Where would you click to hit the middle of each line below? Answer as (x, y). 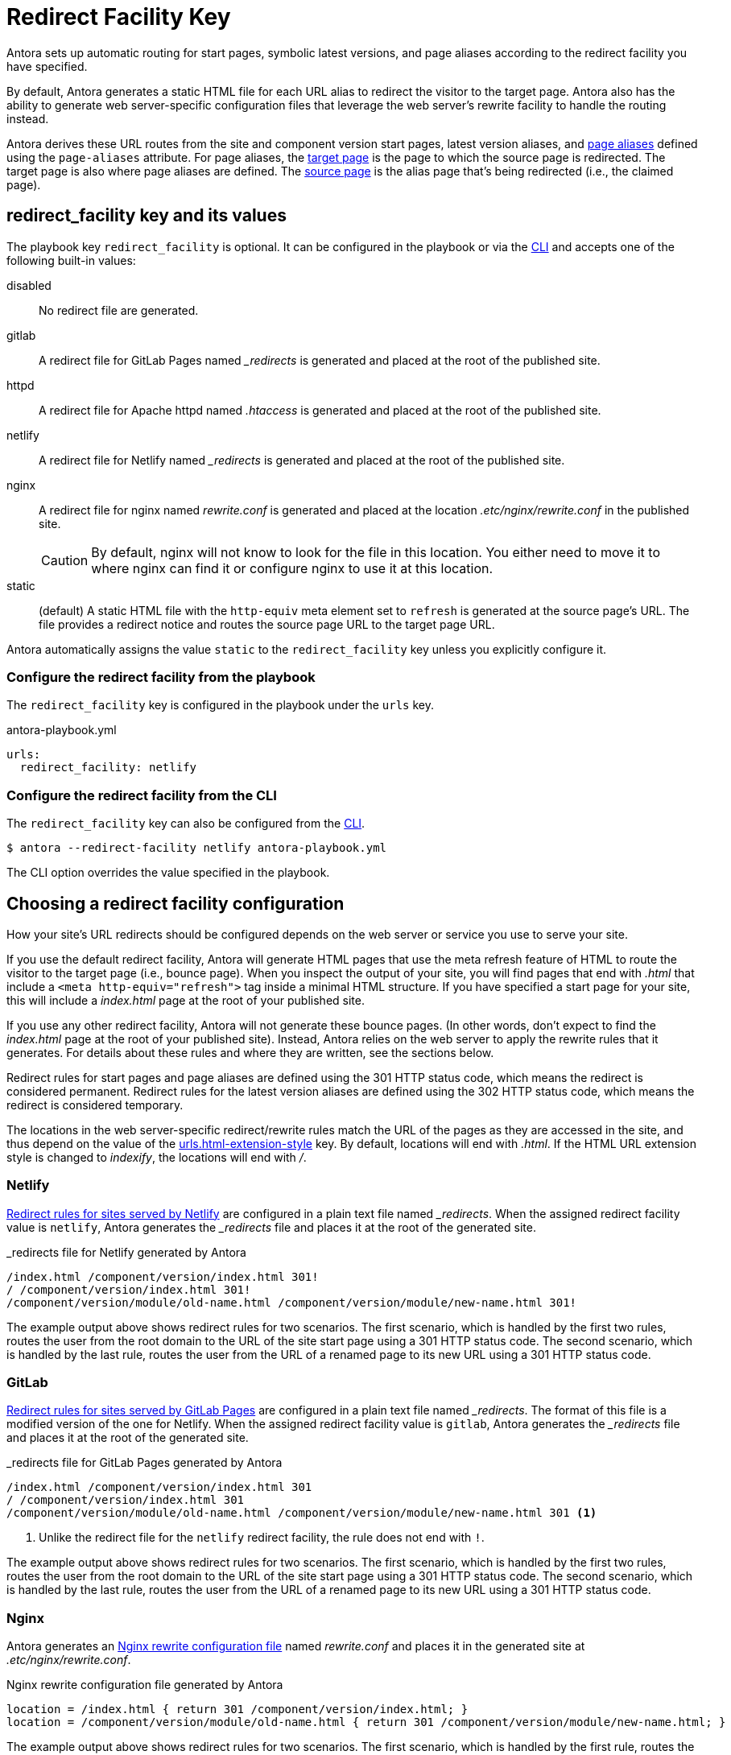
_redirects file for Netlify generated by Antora (126, 1252)
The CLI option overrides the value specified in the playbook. (168, 873)
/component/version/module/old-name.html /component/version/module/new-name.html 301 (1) (302, 1513)
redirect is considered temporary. (95, 1105)
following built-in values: (71, 260)
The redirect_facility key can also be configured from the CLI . (186, 824)
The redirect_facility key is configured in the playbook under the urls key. (220, 705)
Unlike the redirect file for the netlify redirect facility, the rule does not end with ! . (262, 1538)
